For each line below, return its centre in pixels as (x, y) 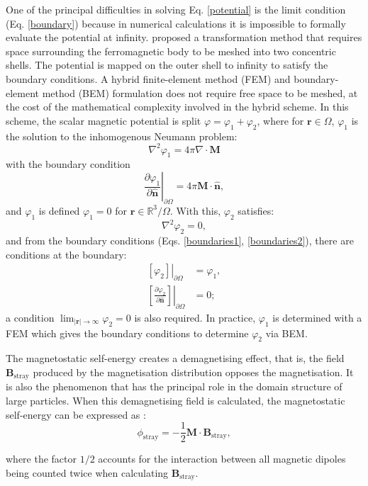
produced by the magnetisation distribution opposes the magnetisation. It (193, 372)
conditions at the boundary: (66, 254)
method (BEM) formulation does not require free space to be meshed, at (200, 92)
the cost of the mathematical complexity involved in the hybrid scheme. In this (177, 107)
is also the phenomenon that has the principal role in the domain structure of (174, 386)
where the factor (41, 459)
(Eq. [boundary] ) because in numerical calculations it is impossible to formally (176, 23)
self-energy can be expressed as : (76, 414)
